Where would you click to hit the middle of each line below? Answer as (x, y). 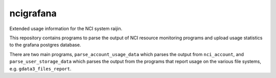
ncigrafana (33, 13)
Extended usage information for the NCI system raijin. (66, 29)
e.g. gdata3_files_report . (40, 68)
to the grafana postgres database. (45, 45)
